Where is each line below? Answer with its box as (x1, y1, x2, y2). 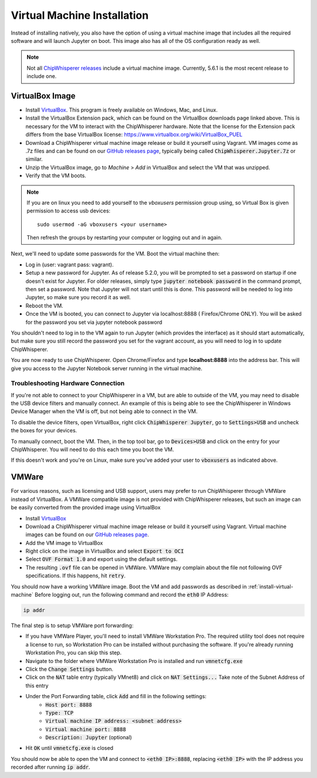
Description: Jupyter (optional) (45, 734, 132, 741)
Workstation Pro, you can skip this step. (25, 649, 122, 657)
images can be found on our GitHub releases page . (25, 531, 149, 538)
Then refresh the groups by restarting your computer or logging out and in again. (26, 234, 222, 241)
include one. (26, 73, 57, 80)
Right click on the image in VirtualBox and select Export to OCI (25, 547, 184, 554)
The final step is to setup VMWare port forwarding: (11, 622, 134, 629)
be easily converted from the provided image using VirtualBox (11, 504, 161, 511)
